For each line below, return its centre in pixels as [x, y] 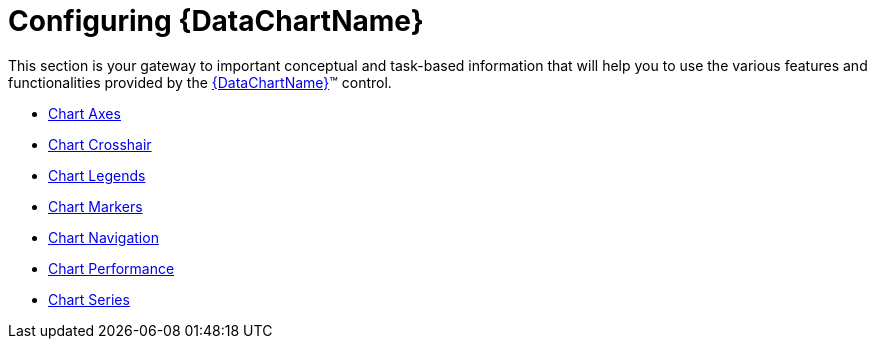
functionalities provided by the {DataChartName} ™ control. [200, 82]
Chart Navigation [103, 237]
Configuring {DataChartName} [216, 21]
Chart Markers [95, 206]
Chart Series [89, 299]
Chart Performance [111, 268]
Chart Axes [84, 113]
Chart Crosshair [100, 144]
